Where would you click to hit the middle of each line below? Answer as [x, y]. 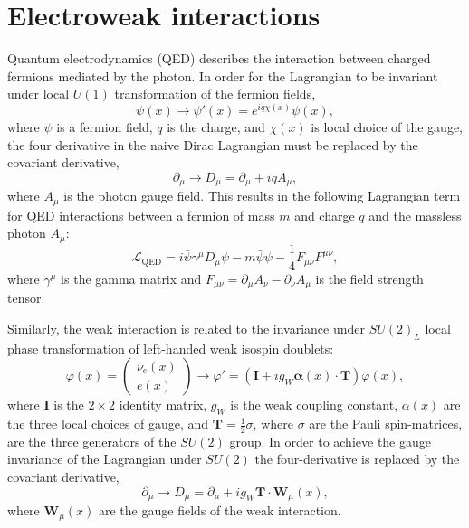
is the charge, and [216, 126]
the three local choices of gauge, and [108, 424]
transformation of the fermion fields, [215, 94]
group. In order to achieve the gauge [330, 441]
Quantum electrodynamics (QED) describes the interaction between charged [219, 58]
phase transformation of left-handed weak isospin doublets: [171, 348]
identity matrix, [163, 405]
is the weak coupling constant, [314, 405]
